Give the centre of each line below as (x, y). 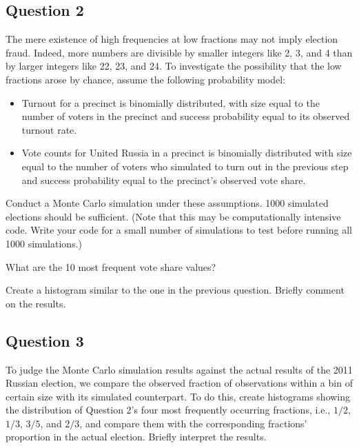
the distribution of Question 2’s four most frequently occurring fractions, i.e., (168, 410)
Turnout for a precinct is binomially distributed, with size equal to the (171, 102)
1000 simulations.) (44, 243)
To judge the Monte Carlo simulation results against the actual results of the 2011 (179, 369)
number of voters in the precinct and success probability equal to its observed (186, 116)
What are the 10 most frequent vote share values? (111, 266)
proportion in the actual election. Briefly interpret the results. (136, 437)
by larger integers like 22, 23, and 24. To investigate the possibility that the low (174, 66)
